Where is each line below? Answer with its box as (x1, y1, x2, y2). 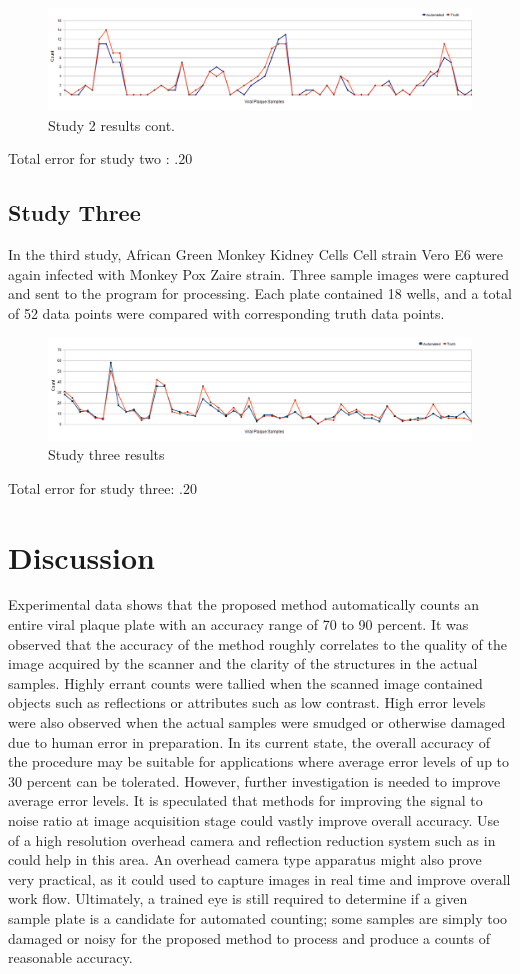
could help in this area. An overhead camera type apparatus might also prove (8, 849, 482, 870)
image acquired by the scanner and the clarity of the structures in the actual (8, 653, 478, 674)
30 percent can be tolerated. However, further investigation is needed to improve (8, 770, 501, 791)
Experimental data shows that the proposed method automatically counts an (8, 594, 480, 615)
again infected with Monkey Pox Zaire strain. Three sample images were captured (8, 263, 510, 284)
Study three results (48, 444, 165, 465)
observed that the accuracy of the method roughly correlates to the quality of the (8, 633, 507, 654)
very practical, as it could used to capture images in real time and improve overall (8, 868, 511, 889)
